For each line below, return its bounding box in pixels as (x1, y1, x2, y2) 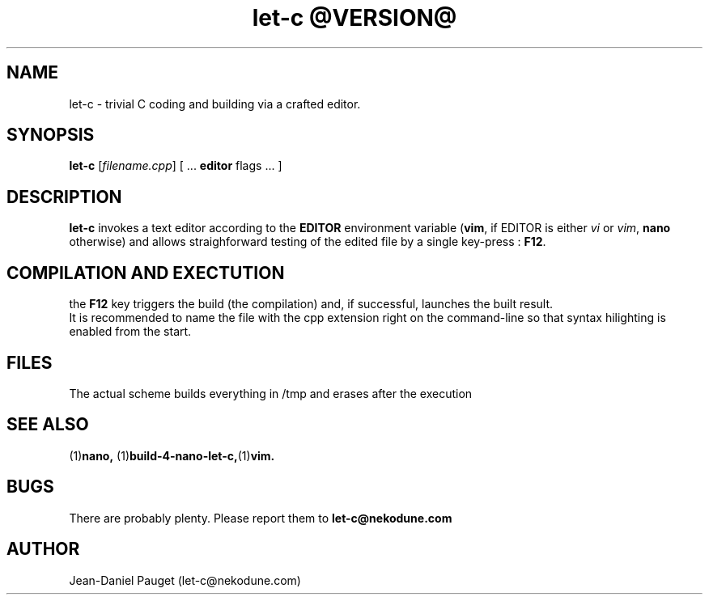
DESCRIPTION (6, 186, 122, 207)
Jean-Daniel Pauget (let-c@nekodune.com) (69, 573, 301, 587)
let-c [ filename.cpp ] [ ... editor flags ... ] (69, 159, 282, 173)
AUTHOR (6, 539, 80, 560)
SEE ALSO (6, 414, 89, 435)
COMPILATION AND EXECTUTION (6, 262, 285, 283)
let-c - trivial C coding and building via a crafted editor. (69, 96, 361, 111)
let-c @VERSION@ (252, 4, 457, 32)
